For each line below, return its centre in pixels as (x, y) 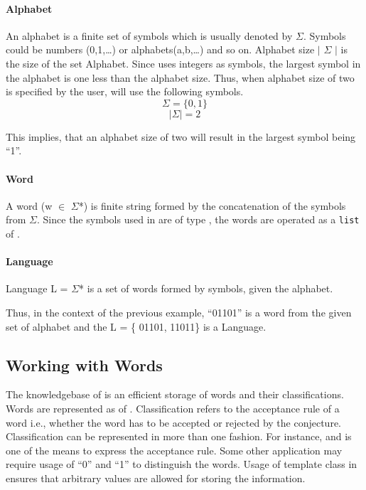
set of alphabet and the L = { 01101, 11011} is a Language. (136, 326)
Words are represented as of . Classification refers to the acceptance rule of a (173, 408)
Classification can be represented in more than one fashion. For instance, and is (179, 436)
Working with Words (84, 364)
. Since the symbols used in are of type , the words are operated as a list (198, 219)
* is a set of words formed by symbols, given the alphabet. (206, 288)
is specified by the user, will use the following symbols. (125, 91)
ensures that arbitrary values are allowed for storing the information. (156, 478)
